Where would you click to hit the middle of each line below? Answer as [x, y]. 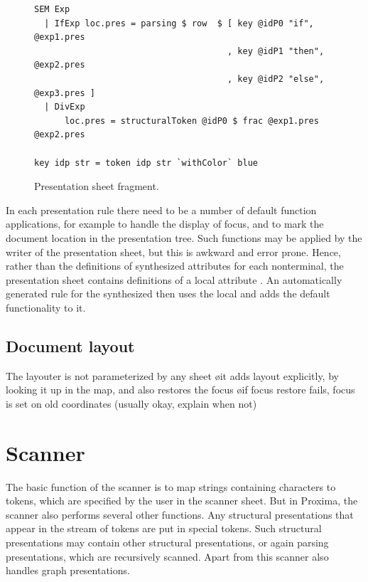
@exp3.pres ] [65, 93]
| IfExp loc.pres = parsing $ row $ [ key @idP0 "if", [179, 23]
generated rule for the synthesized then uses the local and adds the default [168, 293]
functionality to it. [46, 307]
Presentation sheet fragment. [97, 186]
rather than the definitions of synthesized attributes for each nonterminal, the [175, 266]
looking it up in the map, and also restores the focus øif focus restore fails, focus [180, 390]
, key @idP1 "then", [276, 51]
